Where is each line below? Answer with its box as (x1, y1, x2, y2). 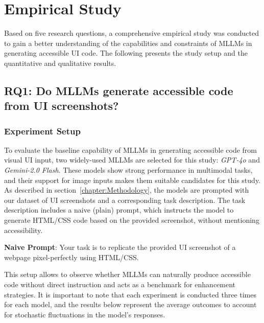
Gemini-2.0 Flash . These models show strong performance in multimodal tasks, (4, 165, 253, 175)
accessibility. (4, 224, 43, 235)
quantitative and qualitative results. (4, 57, 116, 68)
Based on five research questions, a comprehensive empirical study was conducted (4, 28, 259, 38)
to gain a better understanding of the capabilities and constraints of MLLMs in (4, 37, 252, 48)
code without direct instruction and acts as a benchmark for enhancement (4, 279, 236, 290)
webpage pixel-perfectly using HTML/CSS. (4, 251, 139, 262)
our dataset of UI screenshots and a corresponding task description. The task (4, 194, 246, 205)
